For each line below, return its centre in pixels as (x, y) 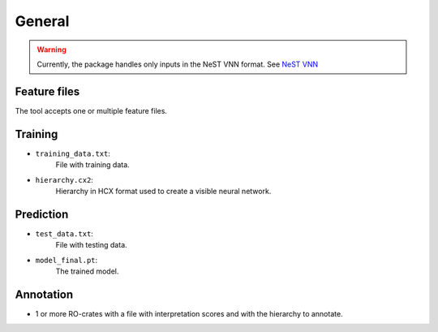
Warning (52, 50)
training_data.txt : (73, 153)
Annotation (44, 294)
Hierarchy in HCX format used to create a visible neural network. (163, 191)
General (42, 21)
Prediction (42, 214)
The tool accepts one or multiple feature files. (91, 110)
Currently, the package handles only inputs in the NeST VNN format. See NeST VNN (178, 64)
